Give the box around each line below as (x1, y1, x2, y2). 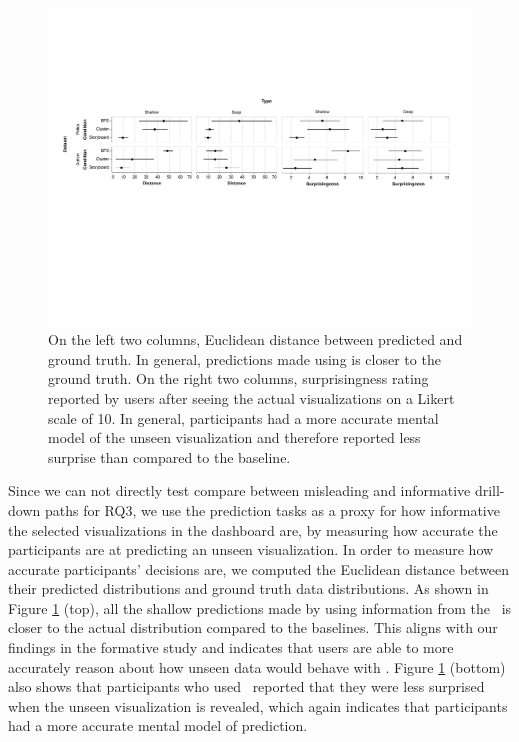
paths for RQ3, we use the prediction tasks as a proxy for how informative (44, 499, 500, 520)
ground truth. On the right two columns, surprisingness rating (48, 368, 429, 389)
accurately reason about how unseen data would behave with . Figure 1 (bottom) (8, 656, 506, 677)
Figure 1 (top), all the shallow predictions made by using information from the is (8, 597, 512, 618)
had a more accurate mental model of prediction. (8, 715, 308, 736)
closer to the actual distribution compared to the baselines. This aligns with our (8, 617, 498, 638)
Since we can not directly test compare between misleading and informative (8, 480, 471, 501)
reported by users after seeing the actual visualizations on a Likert (48, 387, 455, 408)
